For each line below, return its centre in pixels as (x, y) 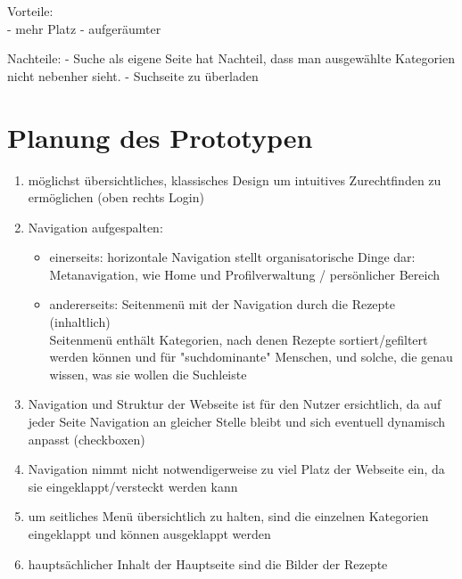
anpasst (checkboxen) (87, 439)
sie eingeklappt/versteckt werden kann (133, 486)
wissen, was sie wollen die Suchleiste (148, 374)
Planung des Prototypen (160, 137)
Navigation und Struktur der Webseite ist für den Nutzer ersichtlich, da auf (235, 404)
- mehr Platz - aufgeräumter (84, 28)
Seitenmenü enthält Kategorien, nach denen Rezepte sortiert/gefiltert (239, 339)
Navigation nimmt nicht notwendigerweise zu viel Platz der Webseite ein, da (236, 469)
